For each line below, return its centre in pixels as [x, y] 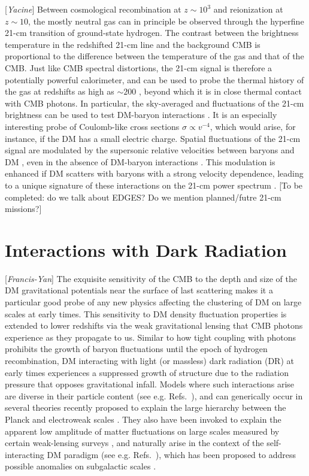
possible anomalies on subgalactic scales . [81, 466]
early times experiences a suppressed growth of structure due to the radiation [147, 372]
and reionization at [248, 9]
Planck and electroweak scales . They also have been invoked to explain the [143, 419]
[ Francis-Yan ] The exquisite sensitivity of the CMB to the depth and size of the [151, 278]
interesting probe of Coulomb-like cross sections [92, 126]
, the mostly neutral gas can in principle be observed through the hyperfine [166, 21]
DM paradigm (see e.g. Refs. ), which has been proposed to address [171, 454]
